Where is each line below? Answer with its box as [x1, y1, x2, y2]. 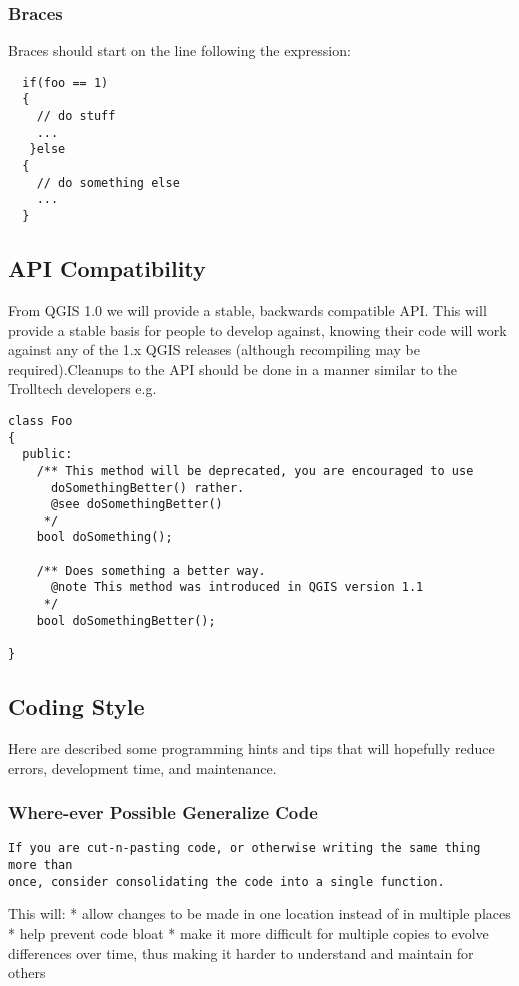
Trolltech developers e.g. [8, 378, 157, 399]
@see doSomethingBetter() [50, 497, 223, 512]
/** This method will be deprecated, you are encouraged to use [36, 463, 474, 478]
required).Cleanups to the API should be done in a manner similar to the [8, 358, 457, 379]
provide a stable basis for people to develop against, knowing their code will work [8, 319, 507, 340]
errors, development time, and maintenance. [8, 757, 277, 778]
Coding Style [8, 691, 145, 722]
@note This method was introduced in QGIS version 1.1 [50, 580, 424, 595]
